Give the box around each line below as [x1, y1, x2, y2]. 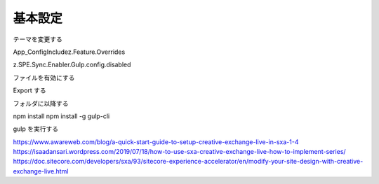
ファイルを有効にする [13, 73, 75, 82]
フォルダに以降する [13, 99, 69, 108]
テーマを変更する [13, 35, 62, 43]
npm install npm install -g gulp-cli [13, 112, 110, 120]
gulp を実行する [13, 125, 59, 133]
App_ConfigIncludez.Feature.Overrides [13, 48, 126, 56]
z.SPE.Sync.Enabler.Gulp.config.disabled [13, 60, 131, 69]
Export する [13, 86, 47, 94]
